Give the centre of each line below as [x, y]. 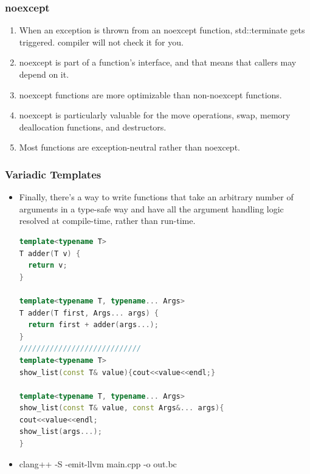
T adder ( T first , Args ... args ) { [89, 313]
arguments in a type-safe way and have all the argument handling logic [151, 208]
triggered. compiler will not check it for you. [101, 42]
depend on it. [44, 74]
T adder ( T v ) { [50, 253]
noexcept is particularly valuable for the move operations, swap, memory [155, 115]
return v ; [48, 266]
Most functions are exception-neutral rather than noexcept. [129, 147]
